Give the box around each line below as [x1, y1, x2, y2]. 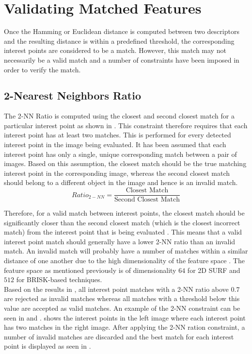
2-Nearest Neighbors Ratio [4, 88, 142, 103]
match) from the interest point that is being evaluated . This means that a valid [4, 227, 242, 237]
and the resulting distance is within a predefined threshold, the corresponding [4, 35, 235, 46]
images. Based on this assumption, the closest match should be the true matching [4, 158, 247, 169]
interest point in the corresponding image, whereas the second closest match [4, 168, 230, 178]
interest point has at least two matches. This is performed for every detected [4, 130, 231, 140]
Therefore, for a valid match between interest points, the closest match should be [4, 208, 245, 218]
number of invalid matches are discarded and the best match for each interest [4, 331, 234, 341]
